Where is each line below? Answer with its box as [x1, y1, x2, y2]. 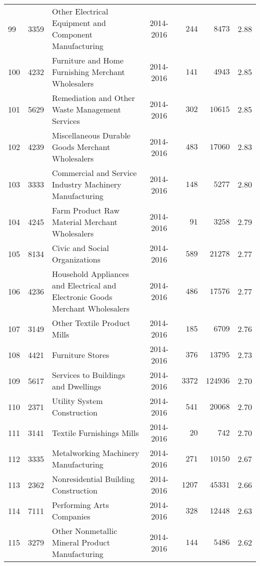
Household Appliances [52, 268, 129, 279]
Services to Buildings [52, 369, 125, 380]
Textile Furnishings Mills [52, 426, 139, 438]
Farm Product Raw [52, 204, 120, 216]
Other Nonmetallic [52, 525, 117, 536]
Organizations [52, 253, 101, 265]
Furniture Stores [52, 348, 109, 360]
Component [52, 28, 92, 40]
